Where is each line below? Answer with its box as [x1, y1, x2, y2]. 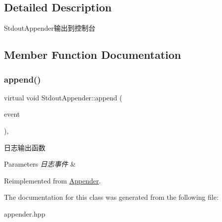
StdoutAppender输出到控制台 [4, 23, 96, 33]
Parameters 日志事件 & [4, 159, 76, 169]
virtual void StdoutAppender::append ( [4, 92, 122, 102]
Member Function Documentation [4, 47, 182, 62]
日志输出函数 [4, 142, 45, 152]
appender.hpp [4, 208, 45, 219]
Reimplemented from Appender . [4, 175, 101, 185]
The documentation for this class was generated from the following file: [4, 192, 219, 202]
